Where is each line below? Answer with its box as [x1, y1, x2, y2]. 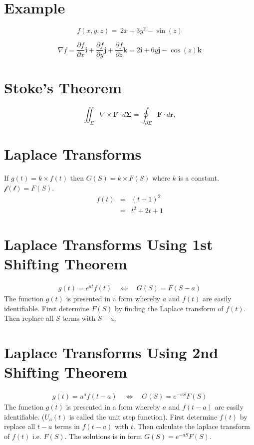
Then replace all [4, 313, 53, 323]
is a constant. [178, 173, 219, 183]
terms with [62, 313, 95, 323]
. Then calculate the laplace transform [133, 421, 250, 432]
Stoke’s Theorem [4, 77, 122, 98]
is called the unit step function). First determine [69, 411, 218, 422]
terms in [54, 421, 80, 432]
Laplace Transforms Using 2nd [4, 342, 219, 362]
